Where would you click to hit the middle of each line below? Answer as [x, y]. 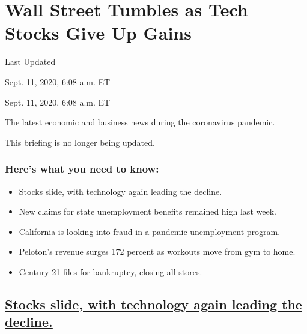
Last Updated [30, 61]
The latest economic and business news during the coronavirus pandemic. [140, 122]
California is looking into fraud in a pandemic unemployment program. [150, 231]
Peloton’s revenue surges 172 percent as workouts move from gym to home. [157, 252]
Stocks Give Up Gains [98, 33]
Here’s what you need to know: [82, 169]
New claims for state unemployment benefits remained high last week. [147, 211]
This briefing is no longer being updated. [80, 142]
